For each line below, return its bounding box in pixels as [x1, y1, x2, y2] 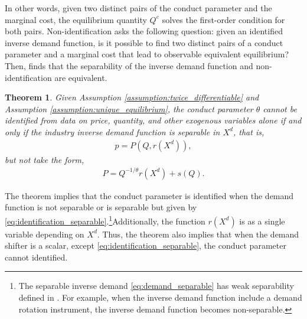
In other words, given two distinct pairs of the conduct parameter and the [5, 2, 272, 14]
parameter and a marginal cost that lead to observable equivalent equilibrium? [5, 48, 289, 60]
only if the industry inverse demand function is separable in [5, 125, 220, 138]
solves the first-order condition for [162, 13, 285, 25]
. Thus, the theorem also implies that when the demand [97, 227, 299, 240]
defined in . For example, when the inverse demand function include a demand [18, 291, 302, 303]
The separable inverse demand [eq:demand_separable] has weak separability [18, 279, 294, 292]
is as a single [239, 214, 285, 227]
